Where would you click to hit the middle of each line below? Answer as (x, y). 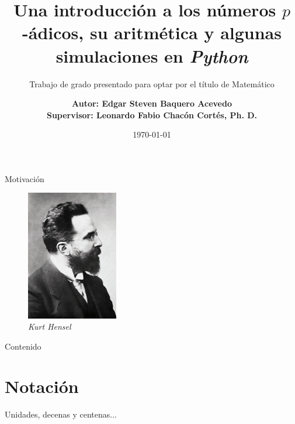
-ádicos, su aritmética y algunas (152, 33)
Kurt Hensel (50, 326)
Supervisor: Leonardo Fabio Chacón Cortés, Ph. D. (152, 114)
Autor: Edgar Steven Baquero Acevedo (152, 103)
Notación (42, 386)
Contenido (23, 346)
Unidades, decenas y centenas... (61, 414)
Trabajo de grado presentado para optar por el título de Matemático (152, 83)
